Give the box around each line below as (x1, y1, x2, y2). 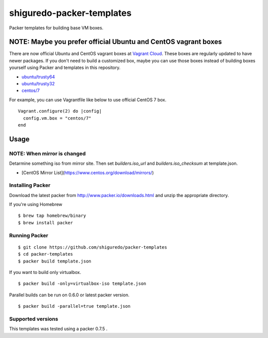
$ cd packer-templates (18, 251, 73, 257)
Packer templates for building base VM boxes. (9, 25, 104, 31)
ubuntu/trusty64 (21, 73, 55, 79)
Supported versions (9, 315, 59, 322)
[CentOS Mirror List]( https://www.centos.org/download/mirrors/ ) (21, 169, 154, 176)
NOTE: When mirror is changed (9, 150, 86, 157)
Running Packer (9, 232, 49, 239)
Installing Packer (9, 182, 51, 189)
